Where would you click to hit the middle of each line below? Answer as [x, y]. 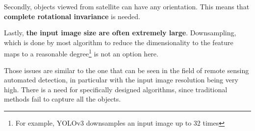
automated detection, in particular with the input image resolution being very [121, 80]
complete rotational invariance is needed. [72, 16]
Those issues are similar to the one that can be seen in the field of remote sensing [127, 70]
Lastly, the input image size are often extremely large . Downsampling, [120, 33]
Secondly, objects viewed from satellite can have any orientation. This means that [127, 6]
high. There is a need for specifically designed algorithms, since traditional [116, 89]
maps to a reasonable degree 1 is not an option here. [81, 53]
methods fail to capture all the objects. [63, 99]
